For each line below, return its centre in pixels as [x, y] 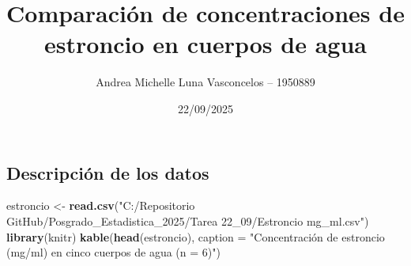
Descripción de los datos [108, 172]
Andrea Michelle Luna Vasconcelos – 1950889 [205, 82]
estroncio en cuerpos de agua [205, 44]
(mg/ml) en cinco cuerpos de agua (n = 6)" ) [113, 252]
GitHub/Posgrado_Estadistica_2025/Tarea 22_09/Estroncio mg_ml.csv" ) [188, 220]
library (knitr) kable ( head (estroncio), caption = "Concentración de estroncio [196, 236]
